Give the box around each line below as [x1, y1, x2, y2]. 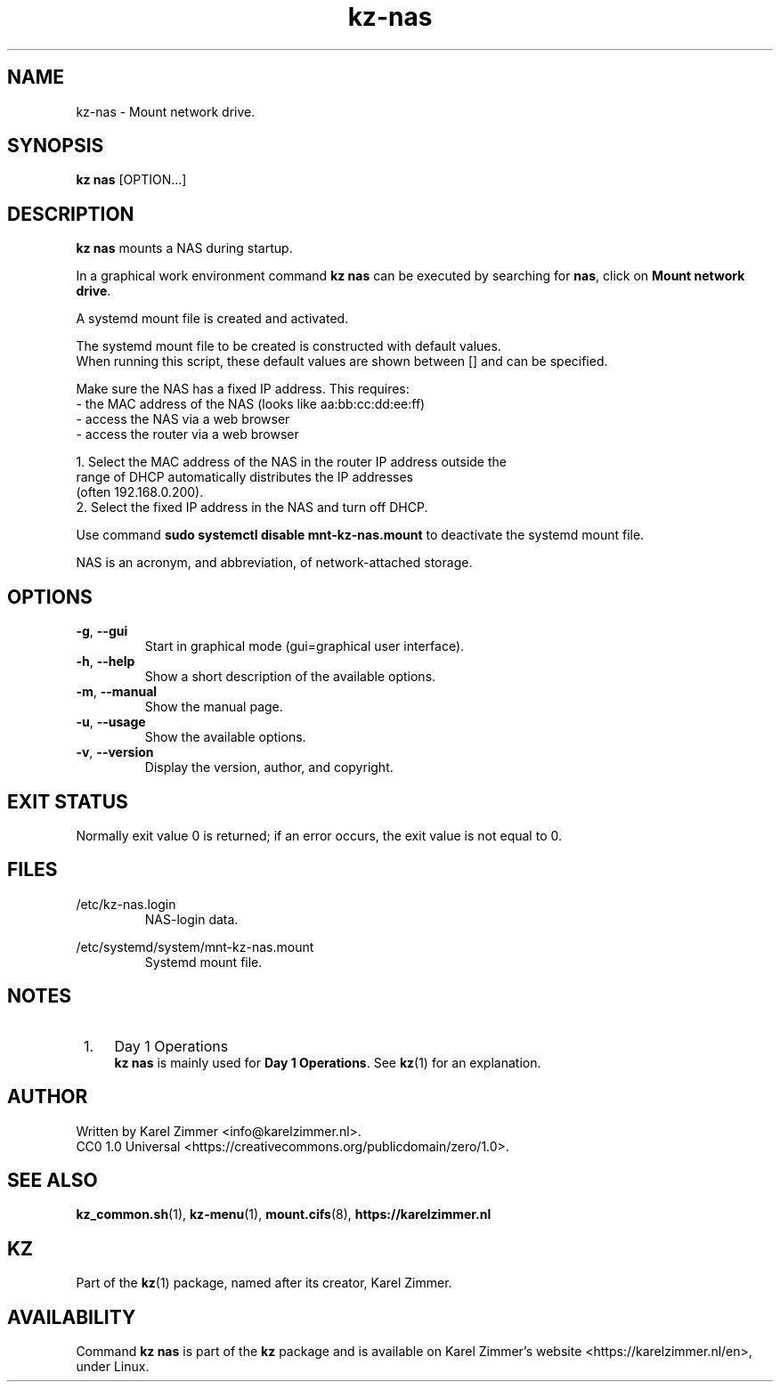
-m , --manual [76, 684, 158, 700]
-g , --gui [76, 623, 128, 639]
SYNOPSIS [7, 134, 104, 158]
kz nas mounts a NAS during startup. [76, 240, 293, 256]
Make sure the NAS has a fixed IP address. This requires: [76, 381, 410, 397]
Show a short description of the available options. [144, 669, 436, 685]
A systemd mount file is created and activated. [76, 311, 349, 327]
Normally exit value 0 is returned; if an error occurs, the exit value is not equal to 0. [76, 827, 562, 843]
